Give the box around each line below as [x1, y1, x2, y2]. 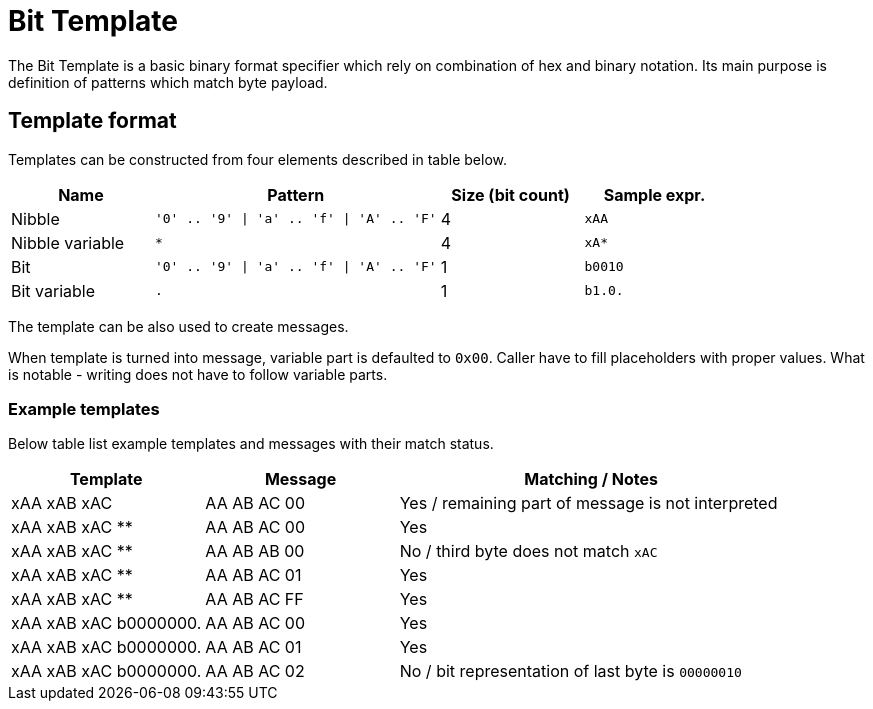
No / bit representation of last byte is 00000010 [399, 661, 742, 682]
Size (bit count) [451, 184, 570, 205]
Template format [8, 108, 177, 134]
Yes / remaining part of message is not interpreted [399, 493, 778, 514]
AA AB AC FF [205, 589, 304, 610]
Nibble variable [11, 232, 125, 253]
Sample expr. [603, 184, 706, 205]
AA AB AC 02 [205, 661, 305, 682]
